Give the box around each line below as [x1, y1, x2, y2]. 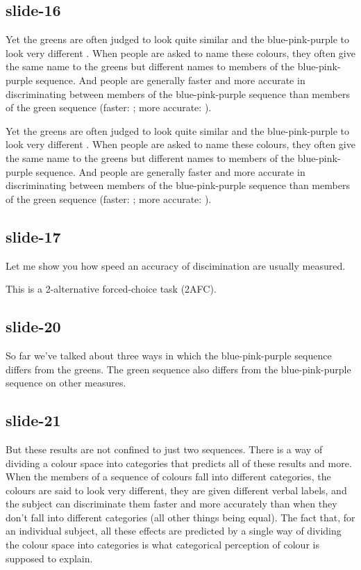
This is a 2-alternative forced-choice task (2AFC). [6, 282, 217, 296]
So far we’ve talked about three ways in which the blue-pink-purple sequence [6, 348, 332, 362]
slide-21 [6, 409, 61, 431]
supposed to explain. [6, 551, 93, 565]
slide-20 [6, 316, 61, 337]
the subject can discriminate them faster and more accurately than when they [6, 496, 337, 511]
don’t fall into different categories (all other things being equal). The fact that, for [6, 510, 355, 524]
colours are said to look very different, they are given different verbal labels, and [6, 482, 347, 497]
